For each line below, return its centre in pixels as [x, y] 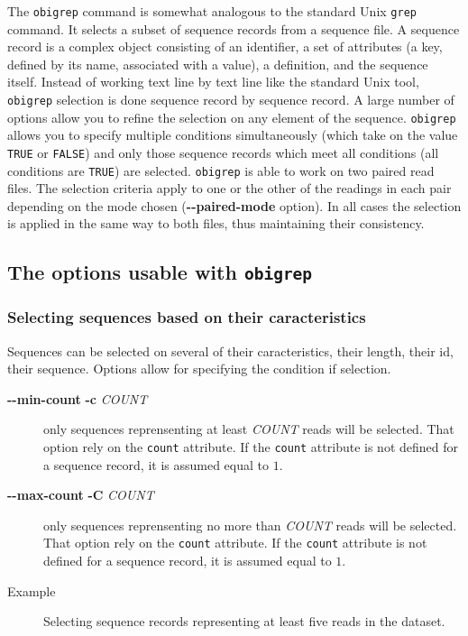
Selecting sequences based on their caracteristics [187, 317]
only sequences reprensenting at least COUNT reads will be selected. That [249, 429]
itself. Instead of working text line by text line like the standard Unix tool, [213, 82]
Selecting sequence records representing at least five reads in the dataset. [244, 621]
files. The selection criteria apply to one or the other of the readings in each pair [229, 188]
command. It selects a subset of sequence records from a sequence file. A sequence [234, 28]
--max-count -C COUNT [81, 495]
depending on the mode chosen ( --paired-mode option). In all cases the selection [234, 205]
